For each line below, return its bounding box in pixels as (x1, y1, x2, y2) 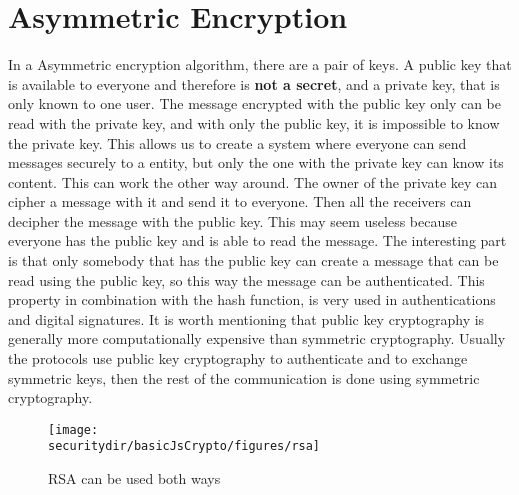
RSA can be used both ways (48, 468, 221, 489)
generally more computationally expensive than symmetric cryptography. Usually (8, 328, 506, 349)
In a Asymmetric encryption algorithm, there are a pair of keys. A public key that (8, 54, 512, 75)
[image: (48, 422, 99, 437)
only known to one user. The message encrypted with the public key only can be (8, 93, 502, 114)
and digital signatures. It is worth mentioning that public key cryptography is (8, 308, 485, 329)
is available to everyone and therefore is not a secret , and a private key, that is (8, 73, 500, 94)
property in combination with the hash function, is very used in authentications (8, 289, 496, 310)
